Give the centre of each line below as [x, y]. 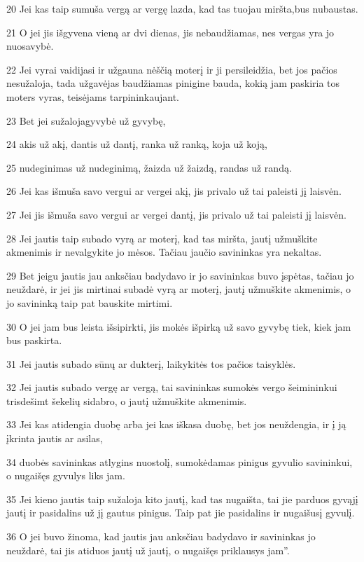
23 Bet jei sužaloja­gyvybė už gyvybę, [86, 120]
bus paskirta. [34, 340]
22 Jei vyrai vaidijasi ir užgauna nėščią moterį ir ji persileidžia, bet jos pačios [172, 69]
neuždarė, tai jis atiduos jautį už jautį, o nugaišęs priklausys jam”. [148, 550]
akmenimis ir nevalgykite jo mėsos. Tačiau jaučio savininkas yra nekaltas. [164, 252]
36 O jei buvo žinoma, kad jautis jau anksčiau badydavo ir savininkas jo [161, 536]
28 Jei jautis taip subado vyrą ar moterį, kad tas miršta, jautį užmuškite [162, 238]
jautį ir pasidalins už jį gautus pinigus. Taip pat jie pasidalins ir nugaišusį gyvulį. [181, 513]
